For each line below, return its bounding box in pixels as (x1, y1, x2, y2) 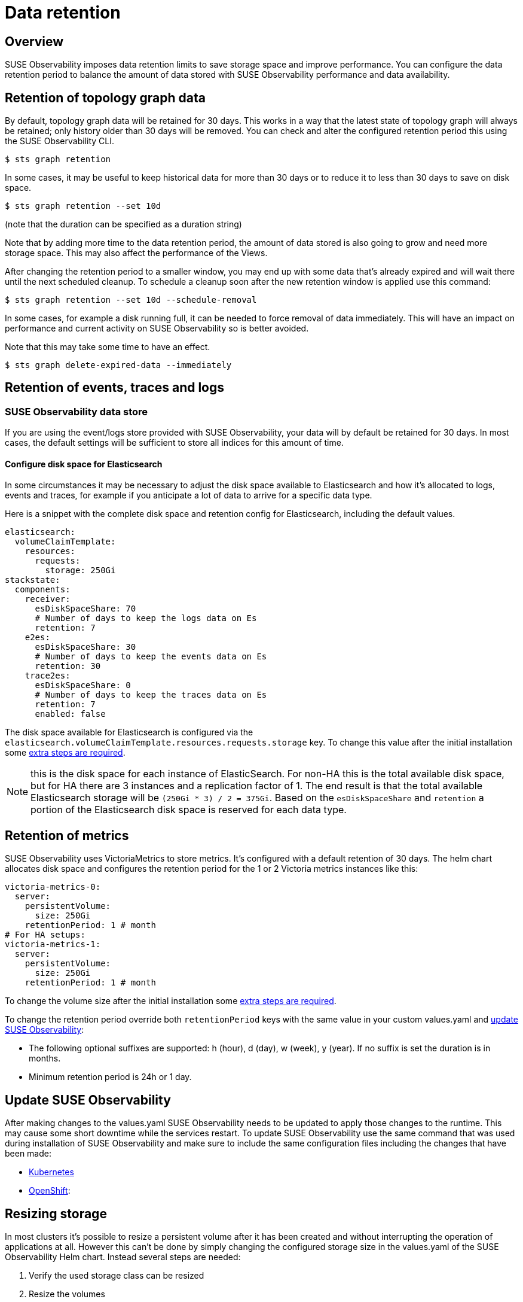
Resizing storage (5, 1206, 107, 1221)
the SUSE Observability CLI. (5, 136, 115, 147)
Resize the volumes (29, 1288, 105, 1299)
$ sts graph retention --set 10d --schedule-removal (5, 295, 257, 305)
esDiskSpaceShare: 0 (35, 680, 131, 690)
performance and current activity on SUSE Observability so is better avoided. (5, 323, 309, 334)
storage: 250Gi (45, 565, 116, 576)
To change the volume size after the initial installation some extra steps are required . (5, 996, 337, 1006)
